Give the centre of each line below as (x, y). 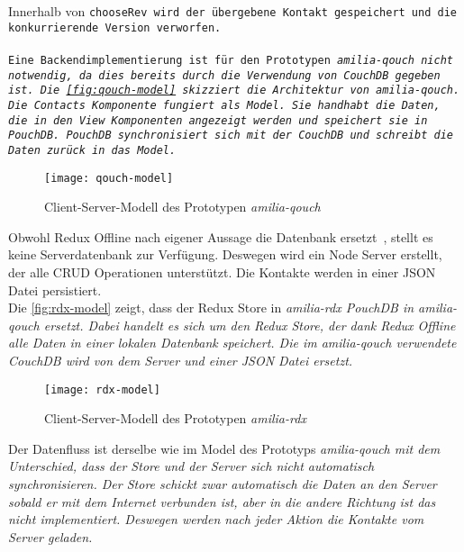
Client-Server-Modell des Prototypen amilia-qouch (182, 207)
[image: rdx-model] (102, 389)
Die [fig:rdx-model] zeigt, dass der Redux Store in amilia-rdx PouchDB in (211, 308)
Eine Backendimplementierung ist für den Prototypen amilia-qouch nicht (231, 60)
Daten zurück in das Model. (92, 150)
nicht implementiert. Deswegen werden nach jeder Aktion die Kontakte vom (216, 519)
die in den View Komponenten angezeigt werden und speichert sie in (218, 120)
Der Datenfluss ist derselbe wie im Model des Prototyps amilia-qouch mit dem (224, 448)
